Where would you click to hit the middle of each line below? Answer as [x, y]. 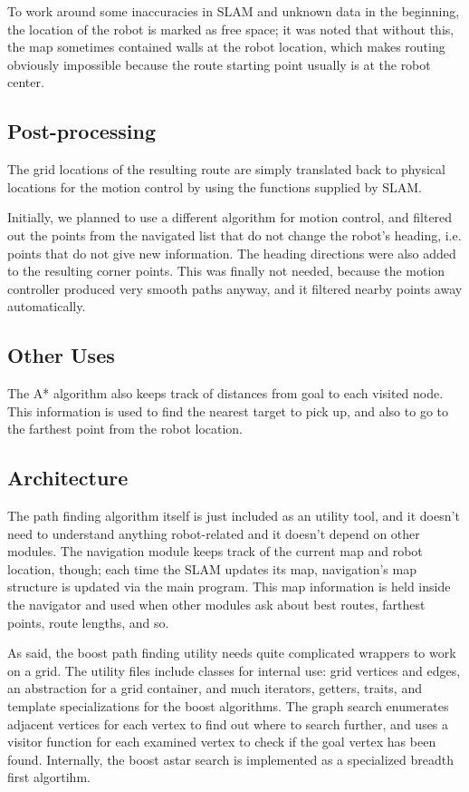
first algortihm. [49, 777]
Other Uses [61, 355]
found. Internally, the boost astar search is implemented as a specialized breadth [230, 759]
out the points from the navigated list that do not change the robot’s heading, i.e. [234, 235]
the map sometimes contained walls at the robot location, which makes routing [226, 47]
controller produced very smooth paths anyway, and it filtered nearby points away [235, 288]
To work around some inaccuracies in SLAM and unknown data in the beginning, [234, 11]
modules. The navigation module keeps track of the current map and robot [215, 551]
